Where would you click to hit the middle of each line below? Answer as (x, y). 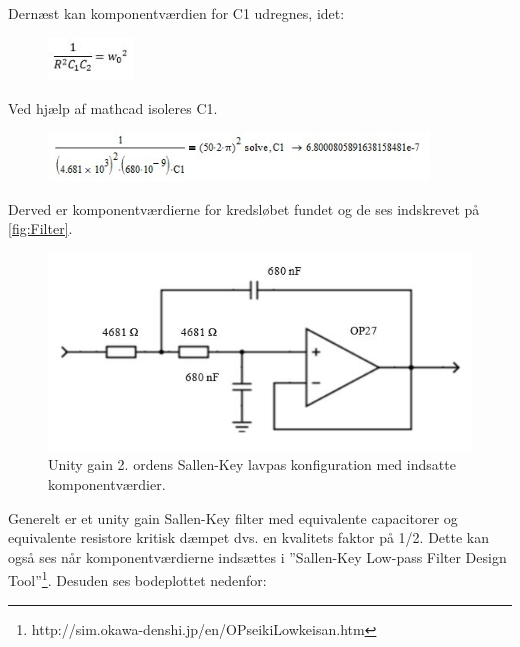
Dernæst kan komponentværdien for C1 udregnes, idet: (176, 13)
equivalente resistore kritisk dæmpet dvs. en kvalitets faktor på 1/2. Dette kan (248, 537)
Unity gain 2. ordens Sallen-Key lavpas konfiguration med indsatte (252, 464)
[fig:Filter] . (40, 228)
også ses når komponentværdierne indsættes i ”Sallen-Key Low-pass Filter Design (257, 556)
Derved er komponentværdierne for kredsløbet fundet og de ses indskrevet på (244, 208)
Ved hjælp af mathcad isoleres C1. (113, 107)
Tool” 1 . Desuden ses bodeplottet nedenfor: (137, 578)
